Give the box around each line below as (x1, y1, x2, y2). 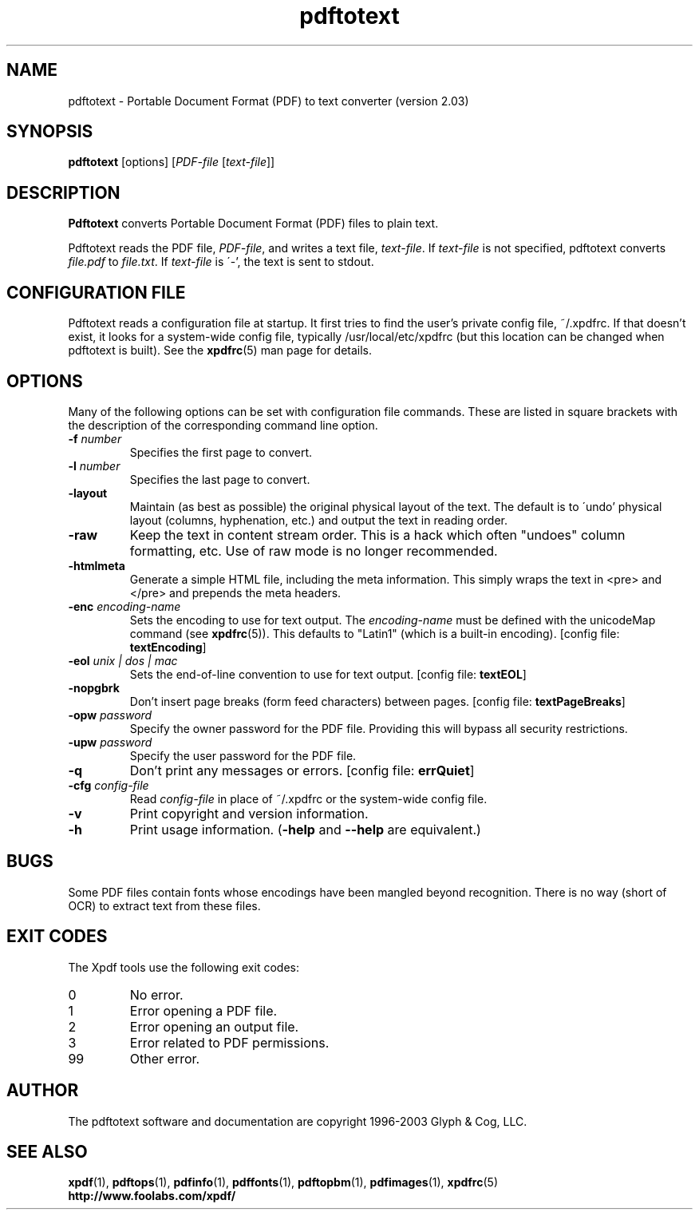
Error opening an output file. (129, 1018, 299, 1035)
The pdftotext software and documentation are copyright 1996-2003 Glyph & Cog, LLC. (68, 1114, 527, 1128)
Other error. (129, 1050, 200, 1067)
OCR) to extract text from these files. (68, 898, 261, 913)
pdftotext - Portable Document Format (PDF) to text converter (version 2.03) (68, 93, 469, 108)
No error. (129, 986, 184, 1003)
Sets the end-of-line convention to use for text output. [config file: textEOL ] (129, 667, 527, 681)
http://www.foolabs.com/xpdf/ (68, 1189, 236, 1203)
